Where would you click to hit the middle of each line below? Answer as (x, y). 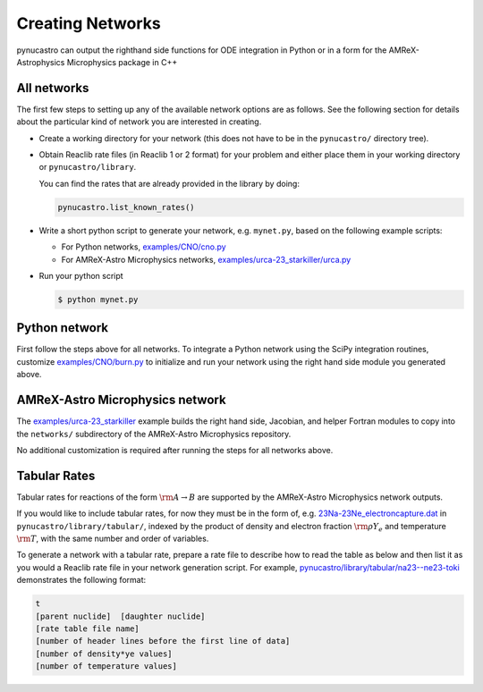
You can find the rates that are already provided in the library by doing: (169, 183)
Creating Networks (89, 23)
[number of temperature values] (106, 667)
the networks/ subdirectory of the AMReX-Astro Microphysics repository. (154, 434)
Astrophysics (41, 62)
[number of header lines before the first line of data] (163, 641)
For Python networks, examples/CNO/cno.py (144, 247)
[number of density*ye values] (104, 654)
